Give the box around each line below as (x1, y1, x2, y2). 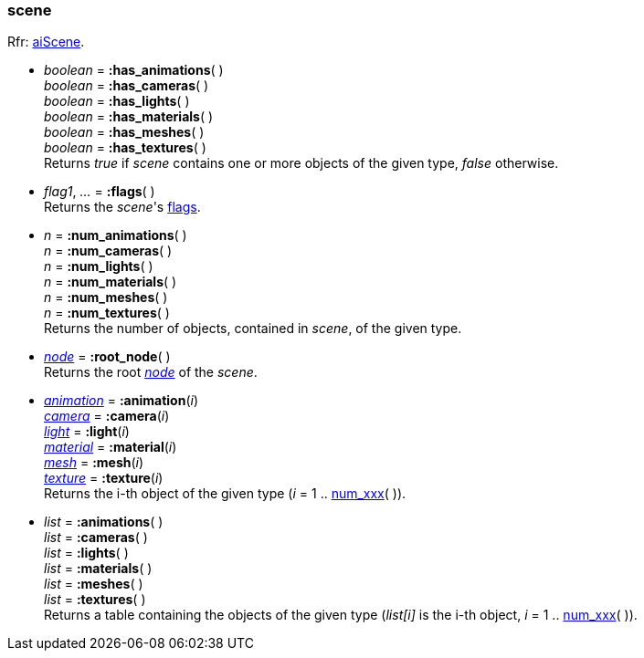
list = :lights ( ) (44, 545, 129, 561)
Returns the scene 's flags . (44, 199, 201, 215)
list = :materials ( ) (44, 560, 153, 577)
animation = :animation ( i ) (44, 392, 199, 409)
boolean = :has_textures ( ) (44, 140, 206, 156)
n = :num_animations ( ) (44, 227, 187, 244)
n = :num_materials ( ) (44, 274, 177, 290)
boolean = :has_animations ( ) (44, 62, 224, 78)
